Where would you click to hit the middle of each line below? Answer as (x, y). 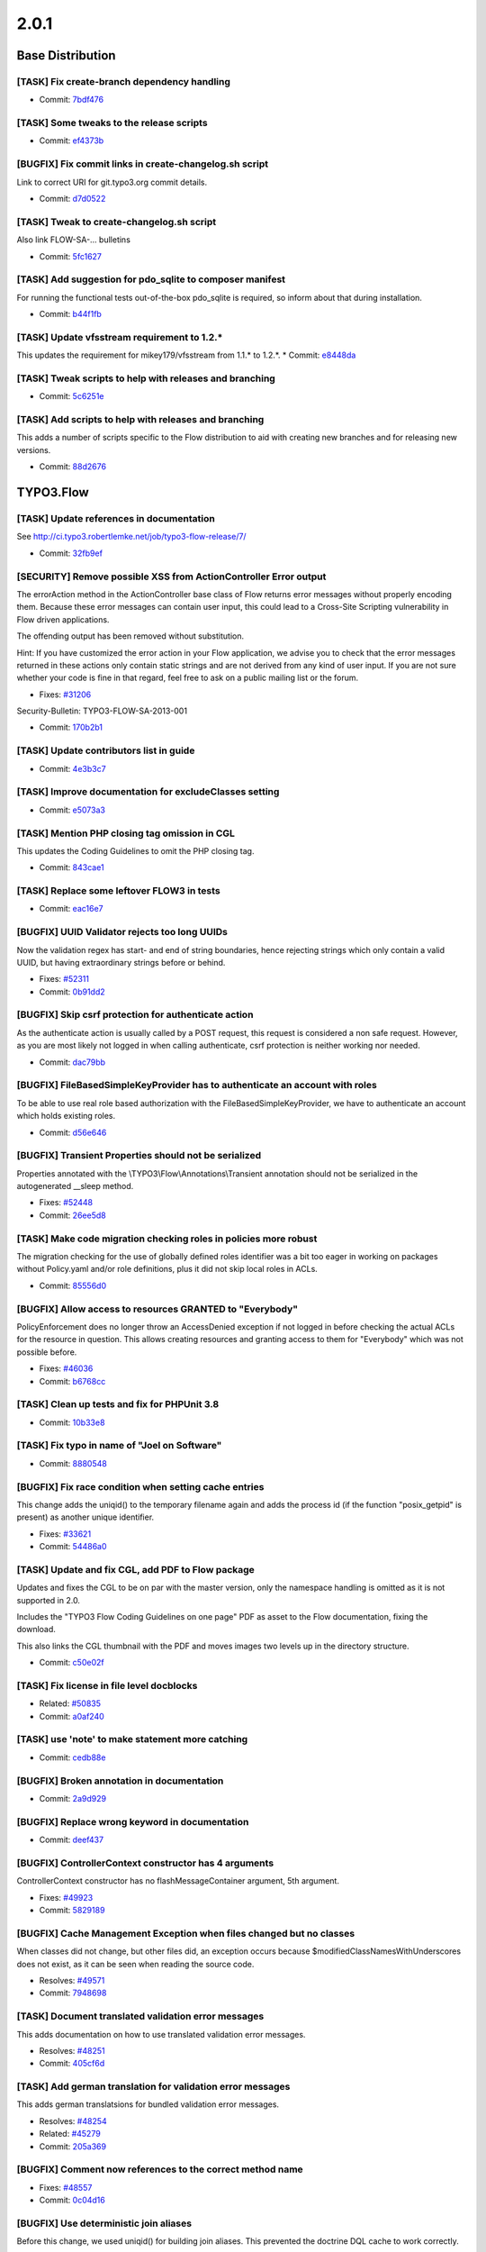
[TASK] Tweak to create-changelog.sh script (117, 222)
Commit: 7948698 (73, 1993)
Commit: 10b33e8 (72, 1422)
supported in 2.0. (49, 1600)
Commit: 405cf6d (72, 2064)
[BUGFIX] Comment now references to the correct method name (160, 2169)
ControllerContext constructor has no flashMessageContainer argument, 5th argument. (178, 1881)
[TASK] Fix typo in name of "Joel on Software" (119, 1446)
